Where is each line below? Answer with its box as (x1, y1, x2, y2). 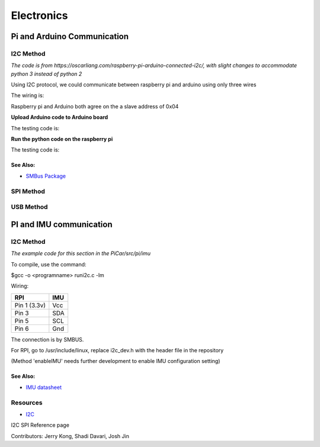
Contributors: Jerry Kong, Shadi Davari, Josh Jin (11, 432, 130, 439)
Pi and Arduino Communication (11, 31, 129, 41)
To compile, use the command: (11, 261, 87, 268)
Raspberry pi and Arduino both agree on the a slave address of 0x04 (11, 102, 179, 110)
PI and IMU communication (11, 219, 113, 229)
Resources (11, 398, 43, 407)
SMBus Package (25, 172, 66, 179)
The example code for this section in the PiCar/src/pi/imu (11, 250, 151, 257)
